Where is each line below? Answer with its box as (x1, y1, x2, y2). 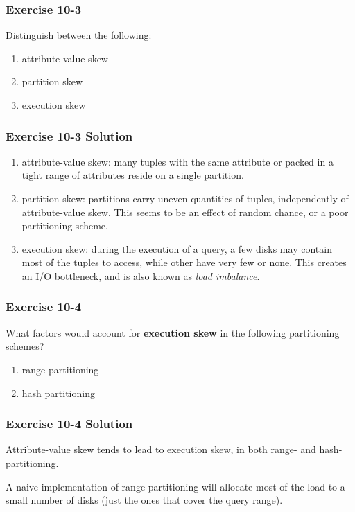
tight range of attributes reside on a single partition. (21, 168, 244, 182)
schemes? (6, 339, 44, 353)
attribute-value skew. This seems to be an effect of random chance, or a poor (21, 204, 349, 219)
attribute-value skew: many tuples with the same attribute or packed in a (21, 154, 334, 168)
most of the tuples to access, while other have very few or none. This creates (21, 255, 347, 270)
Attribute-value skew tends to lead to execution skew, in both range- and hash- (6, 442, 343, 457)
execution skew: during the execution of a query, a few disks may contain (21, 241, 332, 256)
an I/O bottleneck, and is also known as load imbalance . (21, 268, 260, 283)
